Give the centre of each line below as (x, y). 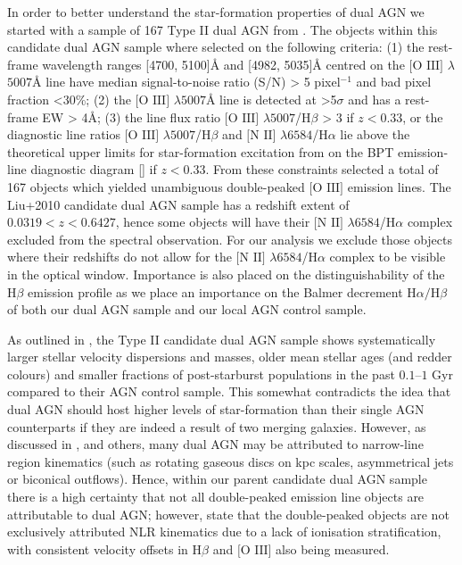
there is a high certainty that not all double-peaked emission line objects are (216, 497)
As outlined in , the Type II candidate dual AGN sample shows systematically (222, 339)
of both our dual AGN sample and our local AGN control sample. (187, 309)
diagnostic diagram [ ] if (94, 169)
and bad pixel (394, 82)
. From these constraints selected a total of (322, 169)
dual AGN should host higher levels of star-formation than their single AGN (216, 409)
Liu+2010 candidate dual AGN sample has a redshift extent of (178, 204)
